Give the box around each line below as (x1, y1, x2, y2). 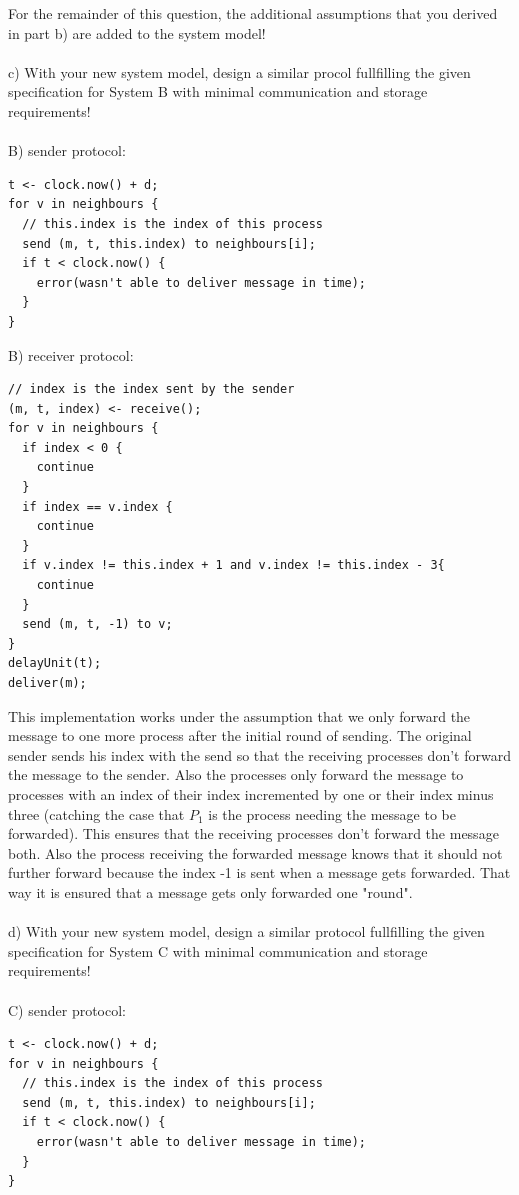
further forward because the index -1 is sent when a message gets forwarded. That (8, 862, 511, 883)
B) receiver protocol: (8, 344, 134, 365)
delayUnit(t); (8, 656, 102, 671)
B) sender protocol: (8, 140, 126, 161)
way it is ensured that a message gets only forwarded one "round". (8, 881, 413, 902)
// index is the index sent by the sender (8, 382, 295, 397)
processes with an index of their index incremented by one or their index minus (8, 783, 494, 804)
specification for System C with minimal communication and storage (8, 940, 428, 961)
